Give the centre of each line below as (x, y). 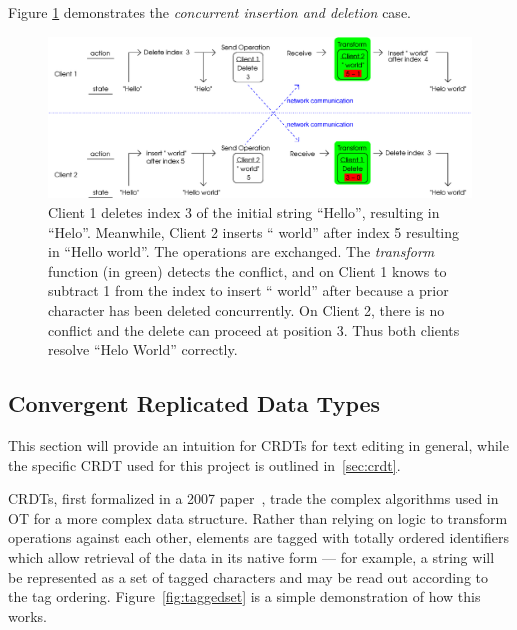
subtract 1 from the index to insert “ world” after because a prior (248, 290)
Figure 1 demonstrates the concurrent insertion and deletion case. (209, 12)
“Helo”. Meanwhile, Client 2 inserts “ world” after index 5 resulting (254, 231)
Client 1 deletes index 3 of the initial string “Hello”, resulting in (244, 212)
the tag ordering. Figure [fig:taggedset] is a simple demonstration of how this (244, 596)
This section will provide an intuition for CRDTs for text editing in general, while (258, 445)
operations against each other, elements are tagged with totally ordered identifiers (259, 537)
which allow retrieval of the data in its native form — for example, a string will (251, 557)
